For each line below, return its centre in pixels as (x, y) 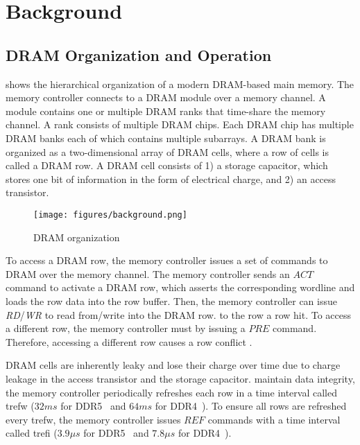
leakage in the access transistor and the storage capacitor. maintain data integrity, (180, 378)
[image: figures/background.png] (110, 215)
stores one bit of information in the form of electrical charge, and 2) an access (171, 178)
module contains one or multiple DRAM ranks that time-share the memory (166, 111)
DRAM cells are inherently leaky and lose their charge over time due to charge (173, 365)
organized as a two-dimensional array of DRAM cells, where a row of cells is (168, 151)
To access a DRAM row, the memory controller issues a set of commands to (167, 260)
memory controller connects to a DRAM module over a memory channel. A (166, 97)
